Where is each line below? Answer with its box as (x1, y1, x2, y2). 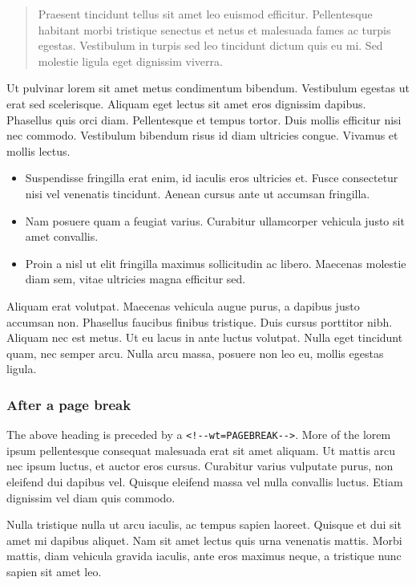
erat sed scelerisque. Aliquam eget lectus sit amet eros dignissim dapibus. (6, 95, 366, 112)
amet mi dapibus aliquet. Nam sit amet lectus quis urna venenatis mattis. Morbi (6, 531, 402, 548)
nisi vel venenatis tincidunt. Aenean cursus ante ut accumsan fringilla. (25, 185, 370, 201)
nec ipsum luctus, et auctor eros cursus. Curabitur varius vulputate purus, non (6, 457, 394, 474)
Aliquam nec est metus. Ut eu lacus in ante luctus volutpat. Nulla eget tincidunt (6, 329, 403, 346)
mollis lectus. (6, 142, 71, 159)
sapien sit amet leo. (6, 563, 102, 579)
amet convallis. (25, 228, 99, 245)
